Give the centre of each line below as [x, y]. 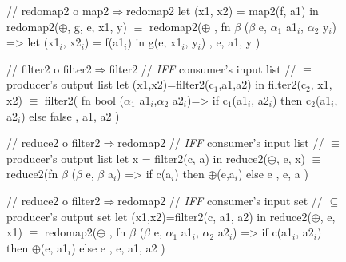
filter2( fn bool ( [84, 99]
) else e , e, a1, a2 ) [118, 247]
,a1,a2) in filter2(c [262, 84]
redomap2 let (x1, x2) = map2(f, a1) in [223, 10]
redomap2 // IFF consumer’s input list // [221, 143]
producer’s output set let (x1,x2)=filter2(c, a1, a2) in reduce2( [159, 216]
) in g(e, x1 [155, 42]
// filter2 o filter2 [49, 68]
